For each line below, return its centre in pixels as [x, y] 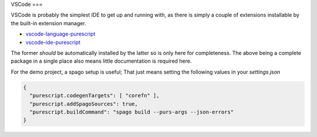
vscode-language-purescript [60, 34]
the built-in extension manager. [48, 23]
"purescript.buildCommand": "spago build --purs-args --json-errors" [132, 112]
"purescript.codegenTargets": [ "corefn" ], [95, 96]
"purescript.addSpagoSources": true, [84, 104]
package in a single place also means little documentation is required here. [101, 61]
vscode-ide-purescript [53, 42]
